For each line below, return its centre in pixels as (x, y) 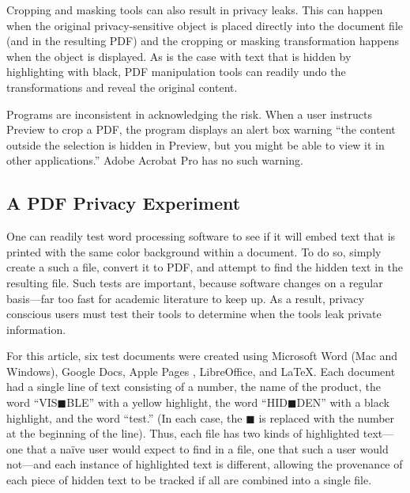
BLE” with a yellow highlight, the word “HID (177, 402)
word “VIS (32, 402)
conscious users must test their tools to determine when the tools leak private (194, 314)
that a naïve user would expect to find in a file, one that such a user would (207, 448)
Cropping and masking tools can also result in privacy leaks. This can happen (195, 9)
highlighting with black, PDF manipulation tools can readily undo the (176, 72)
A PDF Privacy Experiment (124, 203)
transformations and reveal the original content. (122, 87)
